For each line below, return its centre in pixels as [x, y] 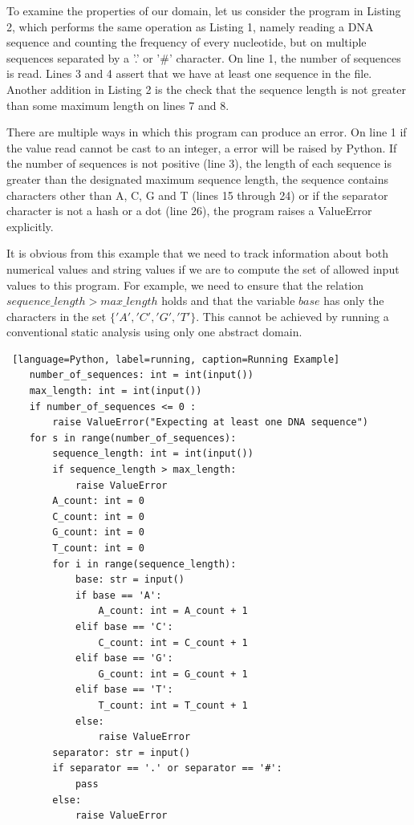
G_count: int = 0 [98, 532]
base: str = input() [130, 580]
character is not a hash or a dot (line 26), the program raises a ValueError [189, 211]
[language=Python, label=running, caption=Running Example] [176, 359]
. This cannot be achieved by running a [292, 316]
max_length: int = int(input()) [116, 391]
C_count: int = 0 [98, 516]
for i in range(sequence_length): [144, 564]
